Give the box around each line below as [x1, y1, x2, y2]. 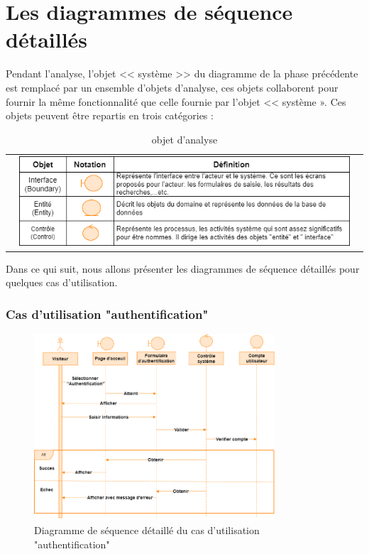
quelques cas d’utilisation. [6, 275, 118, 290]
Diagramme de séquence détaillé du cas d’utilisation [34, 523, 260, 538]
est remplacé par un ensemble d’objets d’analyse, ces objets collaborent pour [6, 80, 338, 94]
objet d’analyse [151, 131, 218, 146]
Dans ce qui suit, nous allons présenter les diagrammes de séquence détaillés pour [6, 261, 360, 276]
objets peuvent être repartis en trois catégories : [6, 108, 214, 123]
